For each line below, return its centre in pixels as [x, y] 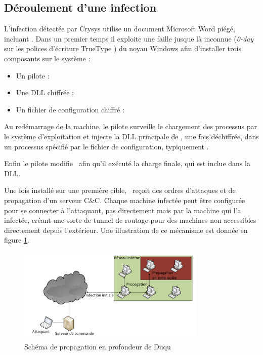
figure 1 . [17, 240]
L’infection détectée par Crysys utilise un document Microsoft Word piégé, [120, 29]
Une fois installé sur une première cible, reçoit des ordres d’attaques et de [120, 190]
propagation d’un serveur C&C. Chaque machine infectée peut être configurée [125, 200]
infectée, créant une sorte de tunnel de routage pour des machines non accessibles [130, 220]
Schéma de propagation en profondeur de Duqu [98, 346]
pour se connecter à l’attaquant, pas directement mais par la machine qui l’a [123, 210]
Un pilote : [33, 75]
